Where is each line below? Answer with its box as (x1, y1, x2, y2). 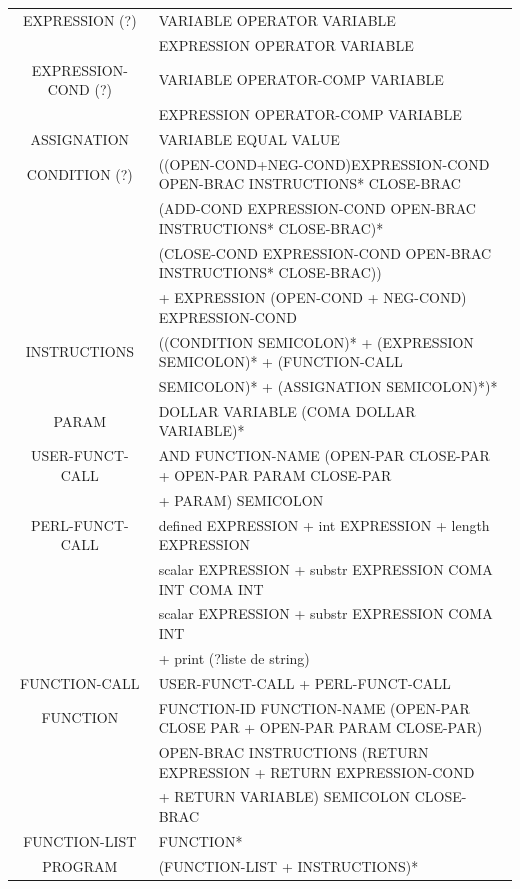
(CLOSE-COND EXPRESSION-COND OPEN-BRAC (158, 242, 492, 263)
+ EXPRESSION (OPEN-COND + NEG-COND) (158, 287, 467, 308)
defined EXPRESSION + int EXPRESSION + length (158, 514, 490, 535)
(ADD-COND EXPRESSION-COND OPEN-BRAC (158, 198, 476, 219)
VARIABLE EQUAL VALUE (158, 128, 340, 149)
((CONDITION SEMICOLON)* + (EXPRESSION (158, 331, 474, 352)
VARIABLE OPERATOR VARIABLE (158, 9, 396, 30)
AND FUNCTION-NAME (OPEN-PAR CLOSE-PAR (158, 445, 490, 466)
